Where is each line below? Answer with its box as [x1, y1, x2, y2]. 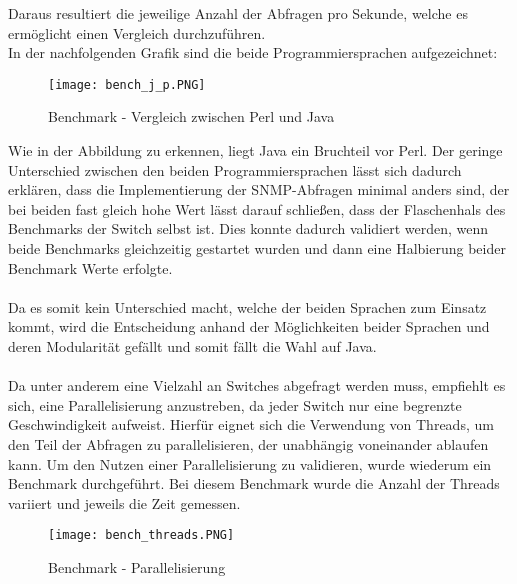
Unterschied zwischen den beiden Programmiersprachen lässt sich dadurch [8, 159, 462, 180]
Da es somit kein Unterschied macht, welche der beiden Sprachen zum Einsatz [8, 296, 487, 317]
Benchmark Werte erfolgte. [8, 257, 173, 278]
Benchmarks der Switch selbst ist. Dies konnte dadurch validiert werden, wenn [8, 218, 489, 239]
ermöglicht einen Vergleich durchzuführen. [8, 22, 266, 43]
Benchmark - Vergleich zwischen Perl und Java [48, 106, 335, 127]
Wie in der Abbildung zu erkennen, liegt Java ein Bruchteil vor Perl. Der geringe [8, 140, 503, 161]
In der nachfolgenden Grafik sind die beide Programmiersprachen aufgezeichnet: [8, 42, 498, 63]
